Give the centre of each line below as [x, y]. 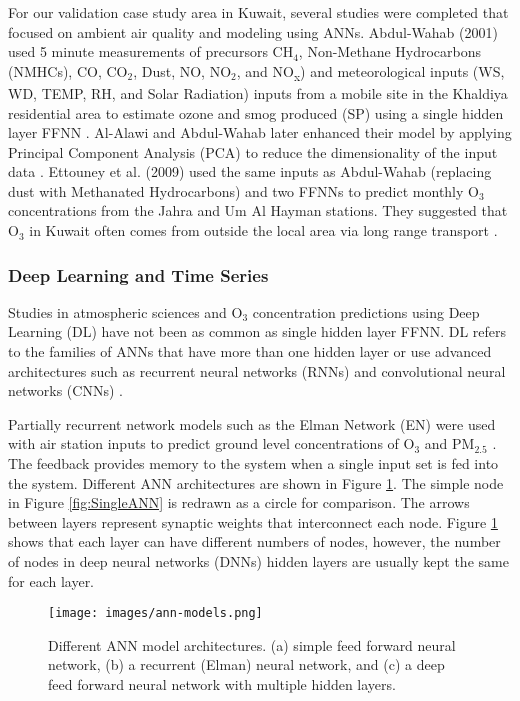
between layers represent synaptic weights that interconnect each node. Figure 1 [253, 521]
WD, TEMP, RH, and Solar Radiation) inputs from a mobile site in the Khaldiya [258, 92]
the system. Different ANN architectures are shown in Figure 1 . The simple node [256, 482]
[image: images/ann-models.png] [155, 613]
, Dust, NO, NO [182, 70]
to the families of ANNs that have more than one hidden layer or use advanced [250, 351]
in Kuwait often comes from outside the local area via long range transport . [263, 230]
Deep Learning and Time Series [138, 274]
